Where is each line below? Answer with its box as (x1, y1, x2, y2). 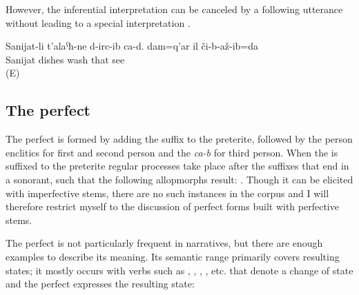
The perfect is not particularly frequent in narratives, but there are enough (6, 236, 323, 250)
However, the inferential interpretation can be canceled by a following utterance (6, 2, 343, 16)
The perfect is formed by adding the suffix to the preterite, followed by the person (6, 132, 353, 146)
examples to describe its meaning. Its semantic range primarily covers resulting (6, 249, 340, 263)
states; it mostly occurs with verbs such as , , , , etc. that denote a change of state (6, 263, 353, 277)
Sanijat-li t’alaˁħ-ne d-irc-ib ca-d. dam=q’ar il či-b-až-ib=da (6, 39, 259, 53)
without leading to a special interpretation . (6, 15, 191, 30)
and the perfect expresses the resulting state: (6, 276, 195, 291)
